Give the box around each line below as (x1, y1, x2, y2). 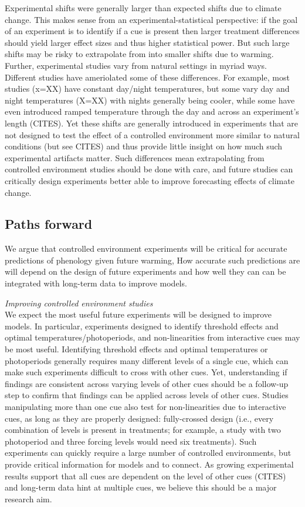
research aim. (5, 492, 52, 505)
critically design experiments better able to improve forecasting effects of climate (5, 174, 294, 186)
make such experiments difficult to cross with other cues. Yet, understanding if (5, 366, 287, 378)
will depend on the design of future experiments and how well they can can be (5, 265, 286, 278)
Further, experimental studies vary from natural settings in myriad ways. (5, 59, 267, 71)
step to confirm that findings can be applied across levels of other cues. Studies (5, 389, 289, 401)
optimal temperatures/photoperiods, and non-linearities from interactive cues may (5, 331, 300, 343)
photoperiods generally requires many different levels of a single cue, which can (5, 354, 289, 366)
